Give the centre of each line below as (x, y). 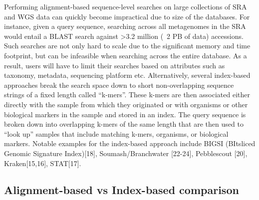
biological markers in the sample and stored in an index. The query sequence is (125, 114)
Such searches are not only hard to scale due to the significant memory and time (127, 46)
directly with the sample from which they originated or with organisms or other (126, 104)
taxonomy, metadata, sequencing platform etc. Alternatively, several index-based (127, 75)
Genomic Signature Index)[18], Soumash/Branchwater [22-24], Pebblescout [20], (126, 153)
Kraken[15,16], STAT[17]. (43, 163)
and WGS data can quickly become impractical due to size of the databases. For (127, 16)
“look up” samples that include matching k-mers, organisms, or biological (116, 133)
